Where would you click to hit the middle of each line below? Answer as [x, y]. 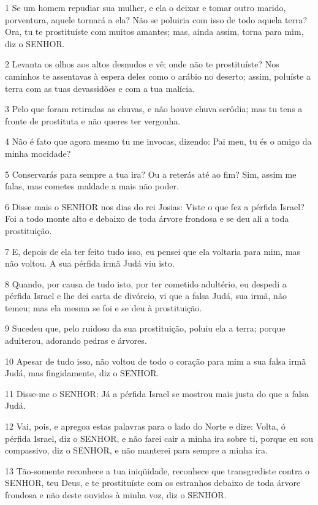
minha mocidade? [38, 153]
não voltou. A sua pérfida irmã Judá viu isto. [90, 263]
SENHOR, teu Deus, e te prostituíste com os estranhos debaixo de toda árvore [153, 483]
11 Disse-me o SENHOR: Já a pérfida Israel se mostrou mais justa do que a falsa [157, 393]
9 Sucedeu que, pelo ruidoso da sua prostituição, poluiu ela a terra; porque [145, 328]
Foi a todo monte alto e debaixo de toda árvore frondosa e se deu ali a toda [147, 218]
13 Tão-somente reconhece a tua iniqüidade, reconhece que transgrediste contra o [157, 470]
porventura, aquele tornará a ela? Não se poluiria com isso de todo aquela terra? [156, 19]
